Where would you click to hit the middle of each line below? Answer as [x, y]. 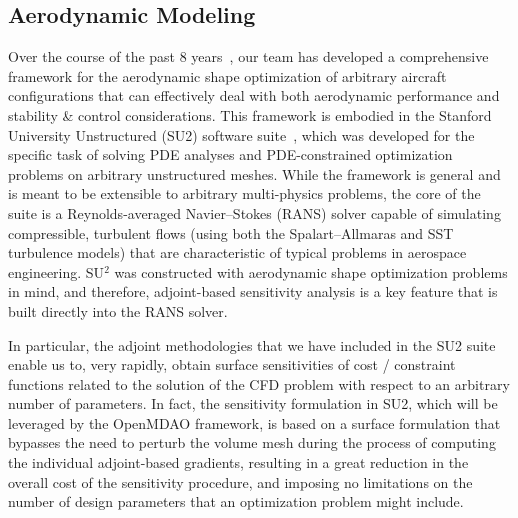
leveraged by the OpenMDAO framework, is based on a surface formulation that [254, 422]
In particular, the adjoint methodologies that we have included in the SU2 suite [252, 344]
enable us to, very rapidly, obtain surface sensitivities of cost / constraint [232, 364]
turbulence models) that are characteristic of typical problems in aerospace [237, 252]
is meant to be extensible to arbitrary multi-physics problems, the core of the [244, 193]
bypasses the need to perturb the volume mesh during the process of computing [252, 442]
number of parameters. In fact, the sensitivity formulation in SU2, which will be [253, 403]
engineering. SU [56, 271]
